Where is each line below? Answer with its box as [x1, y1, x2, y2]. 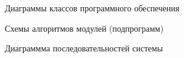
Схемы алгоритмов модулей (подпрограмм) [5, 22, 164, 34]
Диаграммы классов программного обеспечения [5, 2, 180, 14]
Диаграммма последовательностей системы [5, 42, 163, 54]
